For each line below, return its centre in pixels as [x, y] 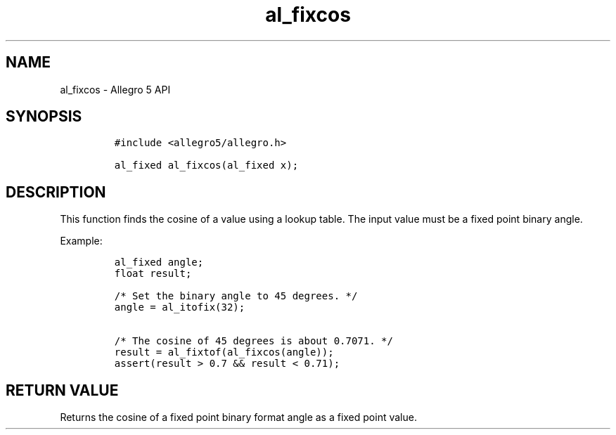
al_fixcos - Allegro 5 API [115, 89]
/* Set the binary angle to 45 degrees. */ [236, 296]
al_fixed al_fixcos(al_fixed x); [206, 165]
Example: [81, 241]
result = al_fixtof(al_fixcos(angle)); [224, 352]
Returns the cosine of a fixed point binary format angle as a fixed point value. [238, 417]
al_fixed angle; [159, 262]
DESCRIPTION [56, 192]
